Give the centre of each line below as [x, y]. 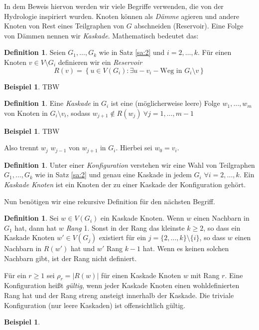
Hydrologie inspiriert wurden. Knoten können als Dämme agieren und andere [122, 16]
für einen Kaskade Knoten [141, 275]
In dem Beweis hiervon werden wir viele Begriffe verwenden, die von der [114, 6]
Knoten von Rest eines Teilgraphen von [64, 26]
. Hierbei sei [134, 148]
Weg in [171, 71]
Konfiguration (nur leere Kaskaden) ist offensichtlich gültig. [95, 305]
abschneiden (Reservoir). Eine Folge [189, 26]
